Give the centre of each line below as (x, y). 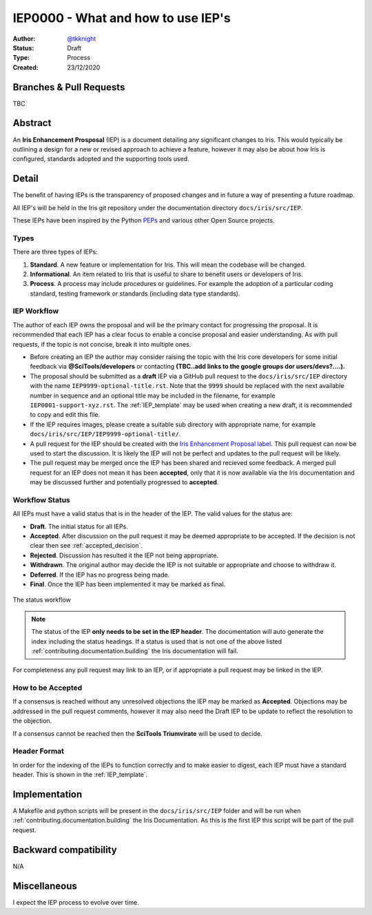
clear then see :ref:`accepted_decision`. (86, 546)
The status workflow (42, 600)
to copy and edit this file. (65, 415)
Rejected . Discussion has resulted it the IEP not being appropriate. (124, 555)
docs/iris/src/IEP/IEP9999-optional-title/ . (105, 434)
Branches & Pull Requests (69, 87)
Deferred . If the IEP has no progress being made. (100, 575)
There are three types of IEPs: (55, 252)
